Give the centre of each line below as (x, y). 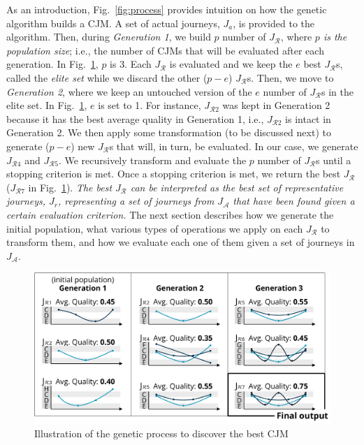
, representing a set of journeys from (136, 201)
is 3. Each (131, 64)
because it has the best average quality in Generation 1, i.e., (135, 118)
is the (335, 37)
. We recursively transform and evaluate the (152, 160)
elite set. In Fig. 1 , (47, 105)
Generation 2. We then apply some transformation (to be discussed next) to (169, 132)
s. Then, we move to (290, 77)
